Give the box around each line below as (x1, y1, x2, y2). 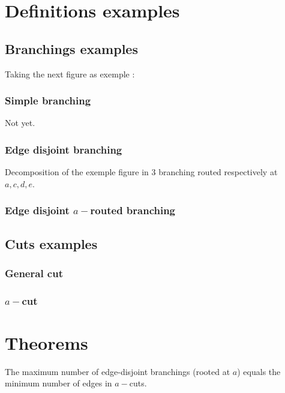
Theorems (5, 330, 88, 355)
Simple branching (5, 93, 91, 108)
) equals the (237, 365, 281, 377)
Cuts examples (5, 234, 98, 253)
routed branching (90, 203, 176, 218)
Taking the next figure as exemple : (5, 67, 135, 80)
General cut (5, 265, 63, 280)
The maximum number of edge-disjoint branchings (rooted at (5, 365, 230, 377)
